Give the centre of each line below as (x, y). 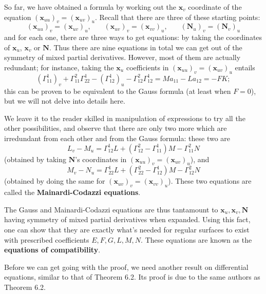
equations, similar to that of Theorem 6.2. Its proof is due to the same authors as (132, 277)
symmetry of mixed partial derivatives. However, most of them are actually (122, 57)
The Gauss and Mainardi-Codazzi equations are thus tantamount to (111, 209)
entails (245, 67)
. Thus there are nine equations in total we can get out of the (146, 47)
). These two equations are (210, 181)
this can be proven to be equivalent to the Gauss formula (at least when (118, 91)
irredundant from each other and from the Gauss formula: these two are (117, 138)
